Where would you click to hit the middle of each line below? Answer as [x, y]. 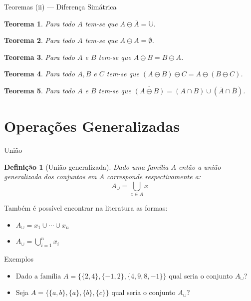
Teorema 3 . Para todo [39, 57]
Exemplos [19, 259]
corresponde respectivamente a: [154, 176]
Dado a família [38, 275]
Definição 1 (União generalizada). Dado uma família [86, 166]
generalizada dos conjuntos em [50, 176]
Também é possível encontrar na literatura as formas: [86, 208]
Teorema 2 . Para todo [39, 40]
